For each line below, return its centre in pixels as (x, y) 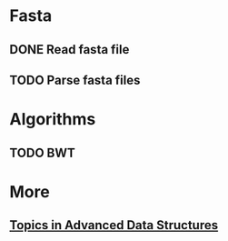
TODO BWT (42, 152)
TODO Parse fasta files (75, 80)
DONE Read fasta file (69, 50)
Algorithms (53, 120)
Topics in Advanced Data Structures (114, 225)
